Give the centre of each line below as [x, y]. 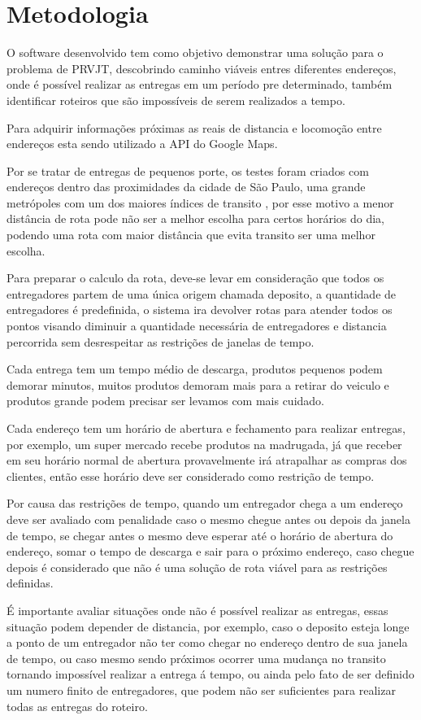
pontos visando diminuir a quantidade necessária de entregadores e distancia [197, 326]
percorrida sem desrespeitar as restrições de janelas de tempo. [161, 341]
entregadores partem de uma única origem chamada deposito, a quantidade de [202, 293]
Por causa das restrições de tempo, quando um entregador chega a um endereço [205, 503]
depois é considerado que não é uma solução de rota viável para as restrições [197, 567]
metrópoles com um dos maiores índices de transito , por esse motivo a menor [200, 202]
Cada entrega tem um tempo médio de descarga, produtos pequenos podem [195, 369]
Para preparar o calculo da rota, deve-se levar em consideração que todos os [195, 278]
